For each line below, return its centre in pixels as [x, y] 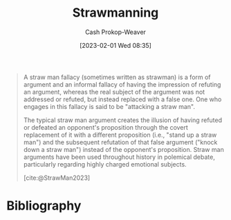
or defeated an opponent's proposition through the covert [105, 127]
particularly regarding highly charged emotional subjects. [105, 164]
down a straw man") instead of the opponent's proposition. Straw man [123, 149]
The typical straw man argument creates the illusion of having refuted [123, 120]
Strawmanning [115, 13]
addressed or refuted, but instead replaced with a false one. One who [122, 99]
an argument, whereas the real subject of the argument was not [114, 92]
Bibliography [44, 206]
